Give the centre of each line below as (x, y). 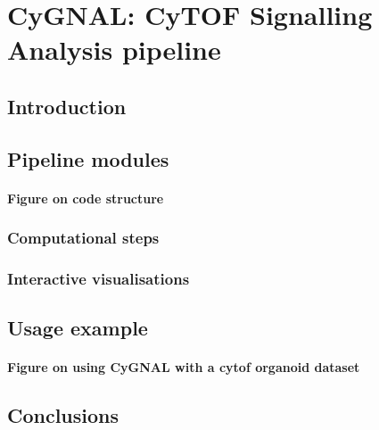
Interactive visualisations (99, 279)
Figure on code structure (86, 198)
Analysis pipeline (114, 50)
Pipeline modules (88, 158)
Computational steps (83, 238)
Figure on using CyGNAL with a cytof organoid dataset (184, 367)
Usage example (78, 328)
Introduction (67, 106)
